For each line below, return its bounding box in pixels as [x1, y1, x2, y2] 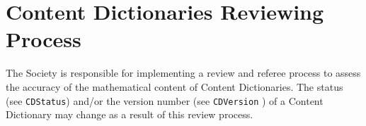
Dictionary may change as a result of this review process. [6, 107, 253, 122]
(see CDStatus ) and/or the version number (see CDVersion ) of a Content [6, 93, 324, 108]
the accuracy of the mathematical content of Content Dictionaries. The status [6, 79, 343, 94]
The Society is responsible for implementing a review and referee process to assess [6, 65, 361, 80]
